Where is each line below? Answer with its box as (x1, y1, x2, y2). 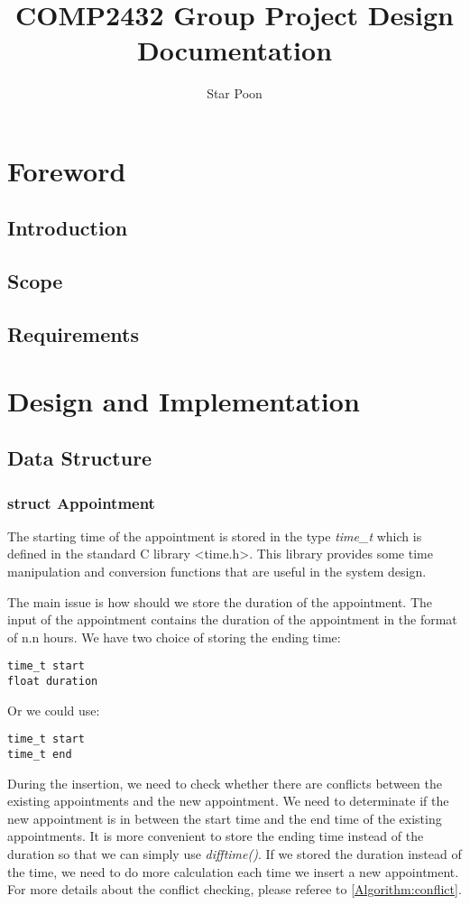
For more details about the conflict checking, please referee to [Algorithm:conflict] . (7, 880, 462, 899)
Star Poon (207, 84, 263, 103)
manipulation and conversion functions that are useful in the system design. (7, 562, 427, 580)
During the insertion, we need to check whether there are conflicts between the (7, 773, 442, 792)
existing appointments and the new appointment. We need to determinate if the (7, 791, 449, 810)
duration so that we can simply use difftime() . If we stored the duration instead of (7, 844, 462, 863)
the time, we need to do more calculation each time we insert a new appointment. (7, 862, 459, 881)
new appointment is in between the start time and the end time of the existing (7, 808, 442, 827)
